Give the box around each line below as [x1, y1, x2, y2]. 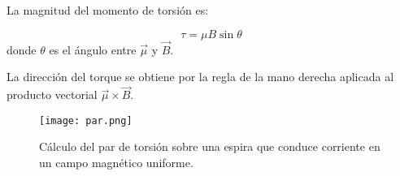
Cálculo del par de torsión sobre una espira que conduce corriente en [39, 138, 380, 155]
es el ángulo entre [49, 41, 137, 58]
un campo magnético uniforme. [39, 154, 193, 171]
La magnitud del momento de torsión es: [7, 2, 209, 18]
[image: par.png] [39, 114, 133, 127]
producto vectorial [7, 86, 98, 103]
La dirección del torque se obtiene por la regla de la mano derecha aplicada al [7, 68, 394, 85]
